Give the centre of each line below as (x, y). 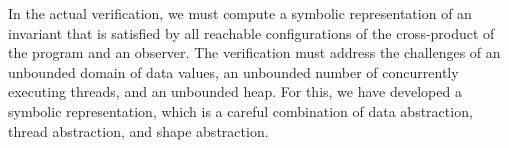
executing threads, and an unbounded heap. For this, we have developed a (235, 91)
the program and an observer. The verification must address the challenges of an (254, 52)
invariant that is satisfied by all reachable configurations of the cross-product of (251, 32)
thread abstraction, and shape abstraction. (138, 130)
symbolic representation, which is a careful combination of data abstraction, (240, 110)
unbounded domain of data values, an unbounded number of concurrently (233, 71)
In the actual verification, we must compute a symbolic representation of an (240, 13)
